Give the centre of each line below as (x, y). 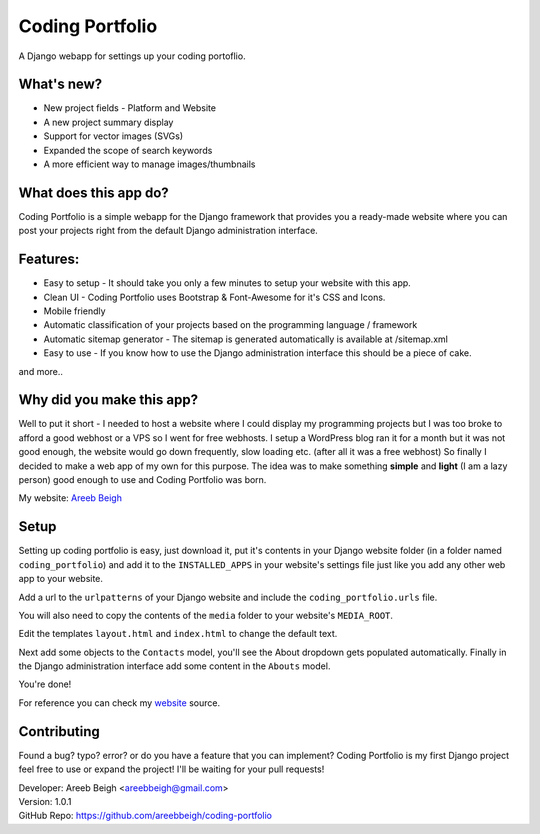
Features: (49, 259)
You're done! (45, 684)
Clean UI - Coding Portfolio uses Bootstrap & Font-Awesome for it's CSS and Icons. (214, 297)
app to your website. (61, 579)
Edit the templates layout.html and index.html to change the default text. (178, 634)
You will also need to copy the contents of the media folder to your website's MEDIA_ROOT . (206, 615)
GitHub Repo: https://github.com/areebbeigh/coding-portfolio (145, 816)
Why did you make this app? (108, 400)
